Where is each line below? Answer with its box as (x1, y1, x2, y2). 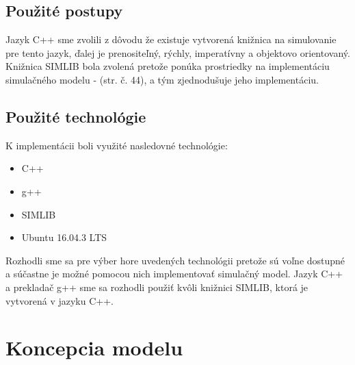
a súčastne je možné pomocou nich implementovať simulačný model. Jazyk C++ (5, 266, 343, 281)
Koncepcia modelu (5, 333, 183, 362)
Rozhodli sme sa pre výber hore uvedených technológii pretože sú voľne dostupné (5, 253, 345, 267)
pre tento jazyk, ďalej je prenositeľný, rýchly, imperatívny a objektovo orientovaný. (5, 45, 350, 60)
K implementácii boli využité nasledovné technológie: (5, 138, 228, 152)
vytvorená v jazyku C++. (5, 293, 114, 307)
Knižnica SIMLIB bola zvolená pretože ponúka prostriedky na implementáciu (5, 59, 330, 73)
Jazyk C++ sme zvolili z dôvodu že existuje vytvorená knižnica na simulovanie (5, 32, 337, 47)
